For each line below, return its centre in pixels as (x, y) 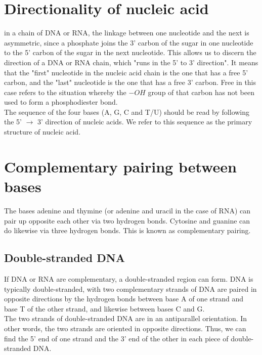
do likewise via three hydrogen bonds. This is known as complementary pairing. (127, 230)
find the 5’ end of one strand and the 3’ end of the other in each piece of (116, 338)
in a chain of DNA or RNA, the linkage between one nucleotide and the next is (127, 33)
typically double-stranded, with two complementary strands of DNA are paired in (130, 289)
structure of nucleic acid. (42, 132)
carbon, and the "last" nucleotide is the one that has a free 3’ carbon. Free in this (130, 82)
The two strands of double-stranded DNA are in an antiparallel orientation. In (126, 318)
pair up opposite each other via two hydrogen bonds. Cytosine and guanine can (127, 220)
